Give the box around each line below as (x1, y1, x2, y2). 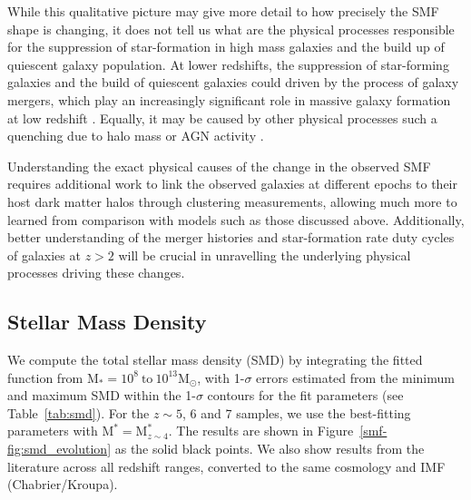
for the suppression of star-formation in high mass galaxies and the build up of (7, 37, 445, 56)
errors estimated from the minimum (256, 368, 455, 387)
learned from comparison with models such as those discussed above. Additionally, (7, 210, 465, 229)
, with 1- (197, 368, 245, 387)
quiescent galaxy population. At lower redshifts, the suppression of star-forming (7, 54, 449, 74)
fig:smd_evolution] (7, 439, 112, 458)
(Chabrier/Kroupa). (7, 475, 118, 494)
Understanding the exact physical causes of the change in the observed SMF (7, 156, 431, 175)
